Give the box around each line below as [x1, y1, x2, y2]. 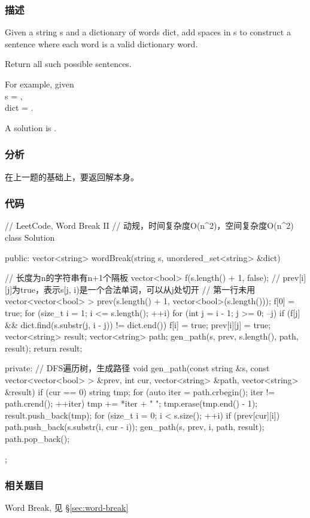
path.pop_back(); [5, 432, 70, 444]
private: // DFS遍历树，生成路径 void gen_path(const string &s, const [5, 362, 270, 374]
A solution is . [5, 121, 57, 134]
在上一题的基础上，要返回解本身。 [5, 170, 139, 183]
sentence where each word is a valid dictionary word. [5, 37, 198, 50]
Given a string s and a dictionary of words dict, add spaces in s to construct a [5, 26, 291, 38]
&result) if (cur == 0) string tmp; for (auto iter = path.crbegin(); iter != [5, 385, 275, 398]
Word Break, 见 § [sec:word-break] [5, 501, 129, 514]
